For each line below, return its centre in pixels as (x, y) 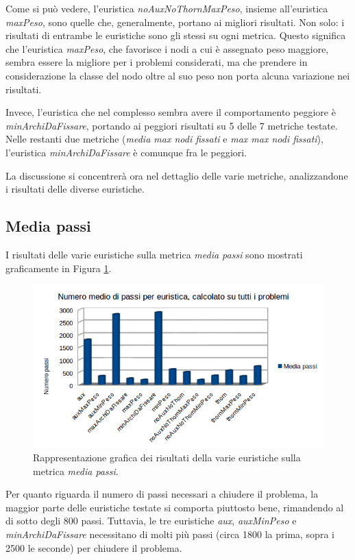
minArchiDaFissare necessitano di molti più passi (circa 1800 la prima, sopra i (170, 534)
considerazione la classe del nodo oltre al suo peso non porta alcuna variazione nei (178, 75)
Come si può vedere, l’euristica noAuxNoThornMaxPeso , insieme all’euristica (167, 8)
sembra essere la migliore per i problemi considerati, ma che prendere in (157, 62)
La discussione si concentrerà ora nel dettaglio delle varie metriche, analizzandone (177, 175)
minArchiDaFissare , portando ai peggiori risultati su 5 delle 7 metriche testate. (172, 125)
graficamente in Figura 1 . (59, 268)
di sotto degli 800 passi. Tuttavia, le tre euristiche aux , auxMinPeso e (151, 521)
